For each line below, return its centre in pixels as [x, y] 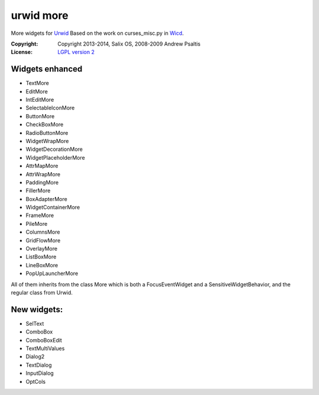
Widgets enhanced [47, 69]
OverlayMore [42, 249]
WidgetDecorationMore [54, 149]
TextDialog [39, 365]
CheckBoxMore [45, 125]
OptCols [36, 381]
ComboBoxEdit [44, 340]
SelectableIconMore [50, 108]
